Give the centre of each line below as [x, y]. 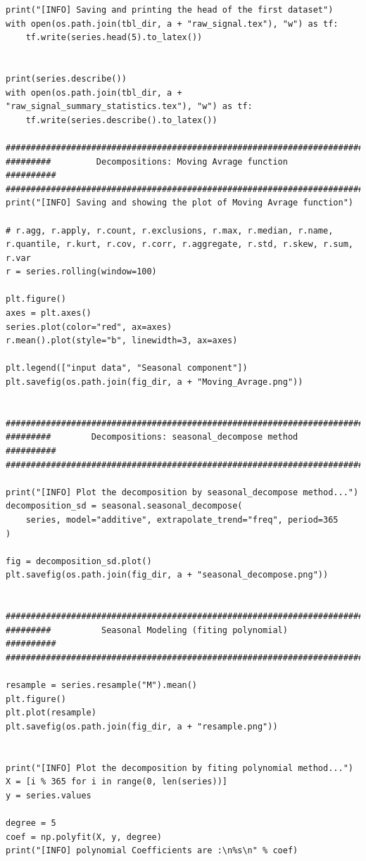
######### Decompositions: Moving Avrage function [147, 161]
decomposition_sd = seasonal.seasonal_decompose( [124, 506]
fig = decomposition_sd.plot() [79, 561]
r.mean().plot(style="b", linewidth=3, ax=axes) [122, 341]
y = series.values [49, 795]
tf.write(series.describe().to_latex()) [121, 120]
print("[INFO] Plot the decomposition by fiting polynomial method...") [179, 768]
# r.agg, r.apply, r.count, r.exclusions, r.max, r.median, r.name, [170, 230]
